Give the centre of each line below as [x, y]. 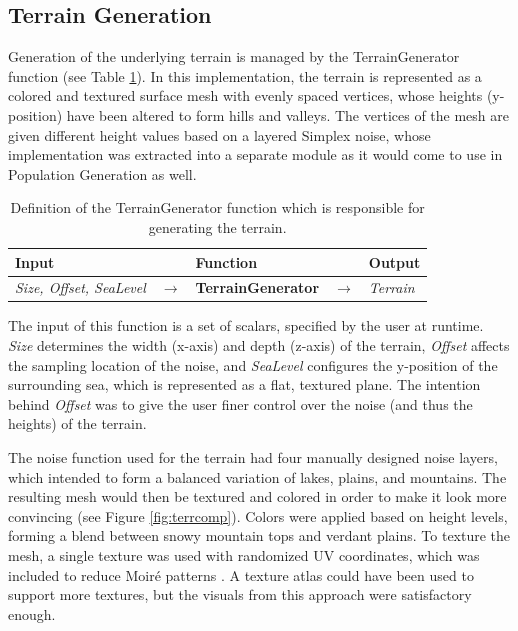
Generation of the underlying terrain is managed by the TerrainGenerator [234, 56]
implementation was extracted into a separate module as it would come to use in [255, 154]
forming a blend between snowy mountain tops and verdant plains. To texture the [259, 535]
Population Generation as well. [102, 173]
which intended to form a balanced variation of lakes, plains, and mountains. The [257, 476]
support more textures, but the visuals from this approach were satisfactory [240, 594]
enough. [32, 613]
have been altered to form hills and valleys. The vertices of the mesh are [288, 114]
